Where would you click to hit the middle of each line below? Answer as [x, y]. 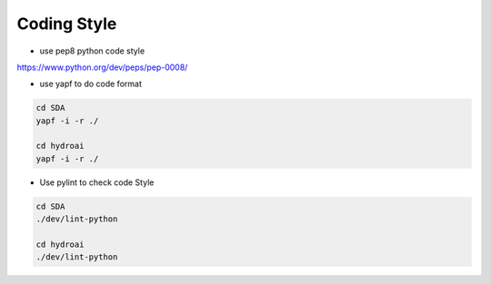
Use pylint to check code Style [97, 182]
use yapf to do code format [91, 84]
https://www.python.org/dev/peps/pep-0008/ [102, 67]
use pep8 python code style [92, 51]
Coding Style [67, 24]
